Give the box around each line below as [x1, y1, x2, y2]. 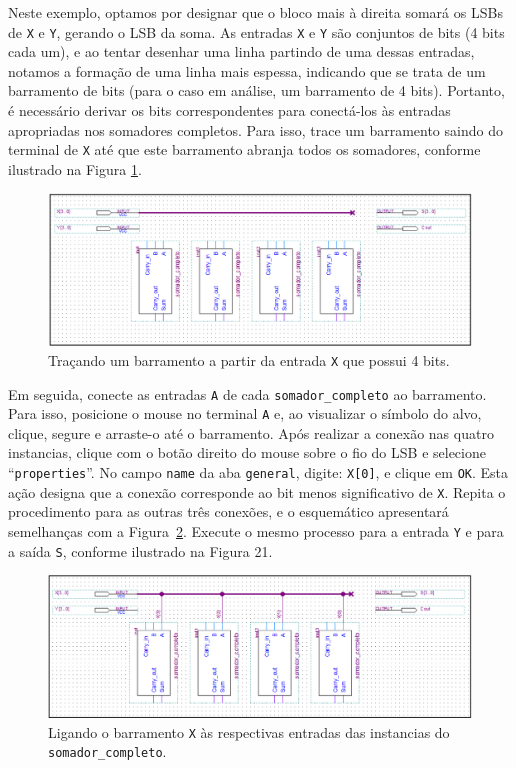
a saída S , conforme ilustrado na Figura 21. [8, 540, 273, 561]
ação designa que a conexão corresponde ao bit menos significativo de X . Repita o [8, 481, 506, 502]
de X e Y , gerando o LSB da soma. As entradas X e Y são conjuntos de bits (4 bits [8, 21, 505, 42]
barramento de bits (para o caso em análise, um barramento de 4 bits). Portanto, [8, 80, 505, 101]
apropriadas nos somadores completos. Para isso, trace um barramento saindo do [8, 119, 503, 140]
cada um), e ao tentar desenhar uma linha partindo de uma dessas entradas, [8, 41, 475, 62]
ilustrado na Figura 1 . [8, 158, 142, 179]
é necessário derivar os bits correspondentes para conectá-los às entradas [8, 100, 451, 121]
